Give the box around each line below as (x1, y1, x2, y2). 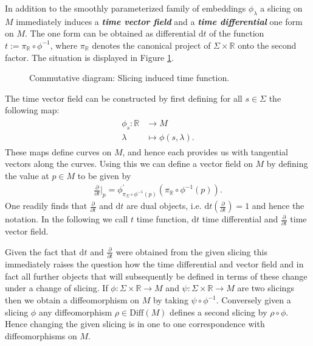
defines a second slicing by (170, 305, 267, 318)
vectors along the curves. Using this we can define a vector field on (5, 157, 253, 170)
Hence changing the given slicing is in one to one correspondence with (5, 317, 265, 330)
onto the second (238, 38, 297, 51)
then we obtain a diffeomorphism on (5, 294, 140, 306)
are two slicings (237, 281, 294, 294)
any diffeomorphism (38, 305, 112, 318)
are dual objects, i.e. (126, 199, 202, 212)
